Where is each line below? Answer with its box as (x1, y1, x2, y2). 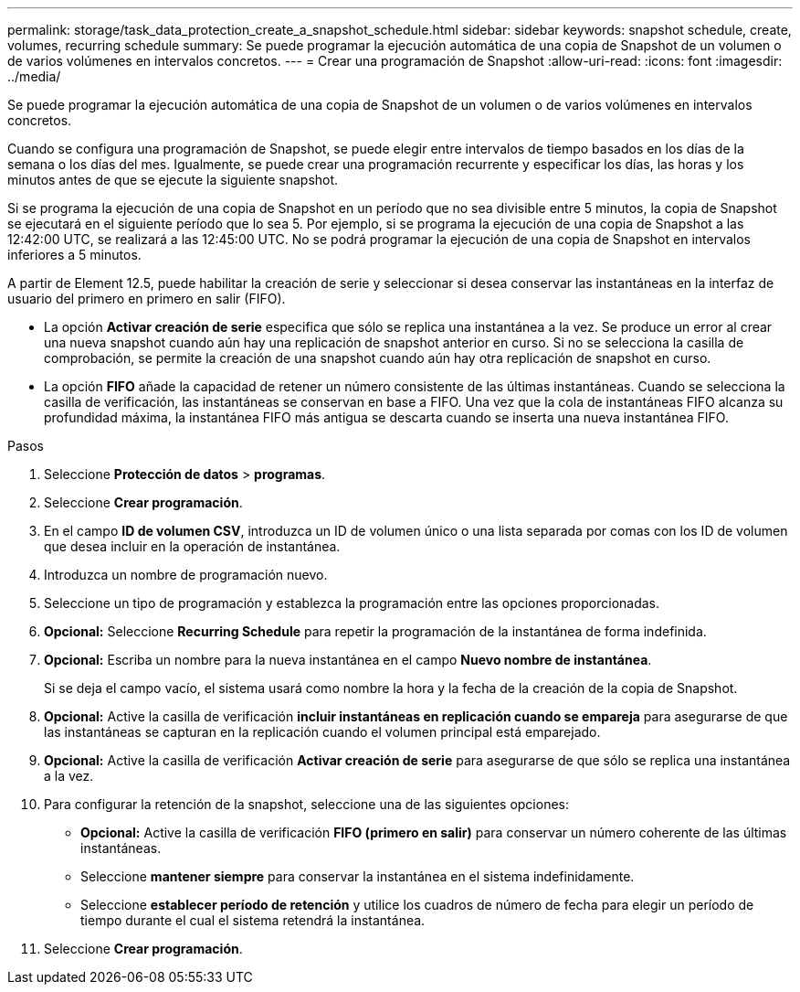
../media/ (7, 69, 61, 84)
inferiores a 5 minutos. (7, 247, 142, 262)
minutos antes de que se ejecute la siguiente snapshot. (7, 172, 339, 187)
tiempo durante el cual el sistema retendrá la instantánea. (80, 912, 426, 928)
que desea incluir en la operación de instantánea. (44, 539, 341, 554)
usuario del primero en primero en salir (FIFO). (7, 291, 286, 306)
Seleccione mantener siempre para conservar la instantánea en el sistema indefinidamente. (80, 869, 635, 884)
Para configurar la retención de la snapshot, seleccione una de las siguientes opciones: (44, 796, 570, 812)
